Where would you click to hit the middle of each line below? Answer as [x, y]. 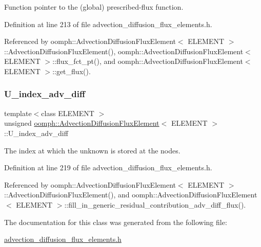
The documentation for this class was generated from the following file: [116, 222]
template [18, 113]
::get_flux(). [72, 71]
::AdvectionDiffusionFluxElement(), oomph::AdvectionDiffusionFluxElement [124, 51]
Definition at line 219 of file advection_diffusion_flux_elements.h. [108, 167]
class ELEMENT [68, 113]
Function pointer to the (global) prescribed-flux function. [94, 7]
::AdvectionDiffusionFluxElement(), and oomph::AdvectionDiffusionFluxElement [131, 195]
